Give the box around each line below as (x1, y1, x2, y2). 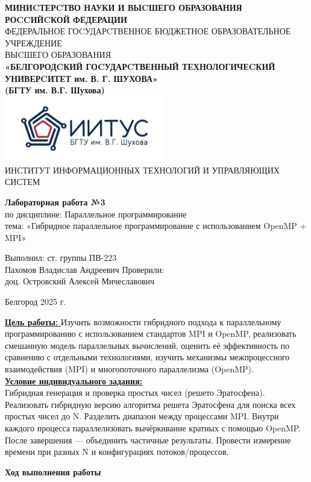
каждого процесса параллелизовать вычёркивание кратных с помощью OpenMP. (5, 422, 301, 434)
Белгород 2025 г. (5, 295, 66, 308)
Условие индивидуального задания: (5, 374, 143, 387)
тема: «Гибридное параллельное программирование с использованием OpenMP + (5, 219, 307, 232)
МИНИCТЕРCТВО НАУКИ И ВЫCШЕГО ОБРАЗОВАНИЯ (5, 1, 242, 13)
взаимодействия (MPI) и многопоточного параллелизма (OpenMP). (5, 363, 254, 375)
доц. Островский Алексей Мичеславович (5, 275, 155, 287)
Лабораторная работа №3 (5, 195, 105, 208)
